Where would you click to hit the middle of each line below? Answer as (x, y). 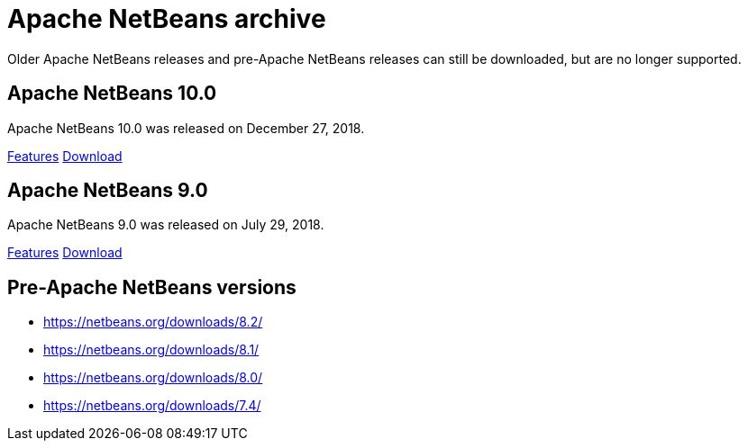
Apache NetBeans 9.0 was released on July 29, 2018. (166, 225)
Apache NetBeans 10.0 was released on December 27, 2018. (186, 128)
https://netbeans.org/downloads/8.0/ (153, 378)
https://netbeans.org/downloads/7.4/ (152, 406)
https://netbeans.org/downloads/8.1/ (151, 350)
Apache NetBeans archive (167, 19)
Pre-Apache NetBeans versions (152, 287)
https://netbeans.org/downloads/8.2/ (153, 322)
